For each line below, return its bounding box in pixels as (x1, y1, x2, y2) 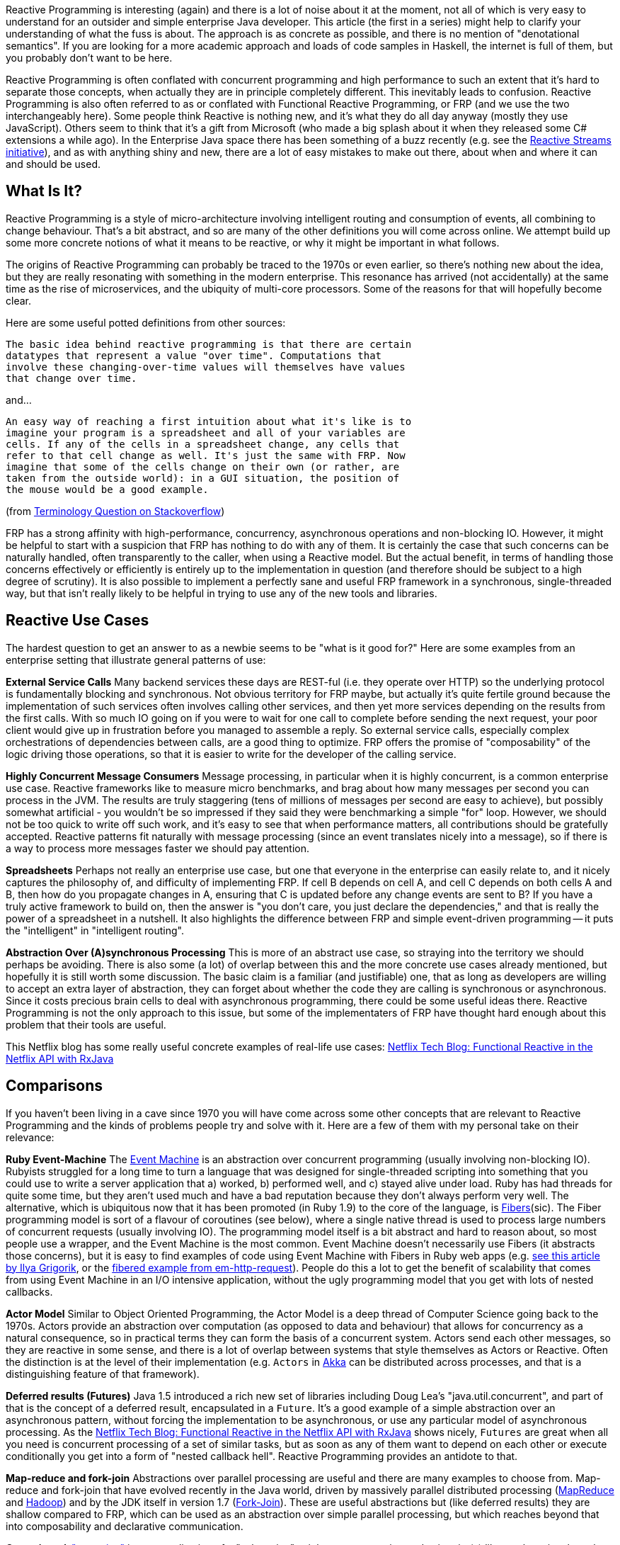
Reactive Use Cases (6, 611, 149, 630)
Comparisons (6, 1077, 103, 1095)
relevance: (6, 1131, 54, 1143)
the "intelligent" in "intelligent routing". (6, 924, 185, 936)
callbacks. (6, 1285, 53, 1298)
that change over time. (6, 372, 137, 384)
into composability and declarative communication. (6, 1519, 243, 1532)
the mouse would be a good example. (6, 483, 209, 495)
